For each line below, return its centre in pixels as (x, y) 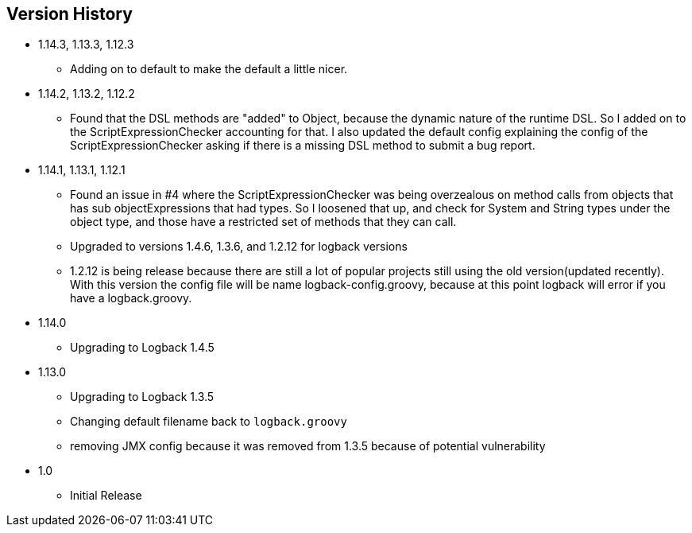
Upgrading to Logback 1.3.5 (142, 397)
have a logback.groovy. (131, 298)
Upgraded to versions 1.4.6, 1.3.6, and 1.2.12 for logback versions (239, 247)
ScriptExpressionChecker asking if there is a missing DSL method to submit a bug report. (303, 146)
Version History (70, 14)
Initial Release (106, 496)
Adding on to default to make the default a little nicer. (209, 69)
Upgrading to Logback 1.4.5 (142, 348)
